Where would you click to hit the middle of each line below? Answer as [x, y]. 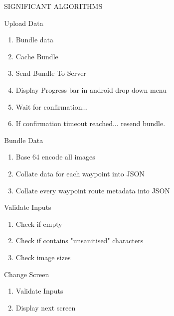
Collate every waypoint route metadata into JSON [93, 190]
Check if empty [39, 224]
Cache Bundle [37, 56]
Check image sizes [43, 257]
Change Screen [27, 274]
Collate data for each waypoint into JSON [80, 173]
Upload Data [24, 23]
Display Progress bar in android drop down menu [91, 89]
